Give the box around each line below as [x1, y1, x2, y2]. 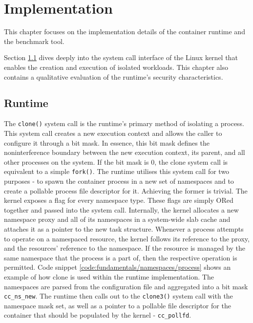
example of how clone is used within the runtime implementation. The [4, 271, 214, 281]
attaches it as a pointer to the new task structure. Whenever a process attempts [4, 223, 244, 234]
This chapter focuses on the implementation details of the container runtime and [4, 26, 245, 37]
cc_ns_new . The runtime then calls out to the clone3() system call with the [4, 291, 233, 301]
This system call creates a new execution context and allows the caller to [4, 128, 222, 138]
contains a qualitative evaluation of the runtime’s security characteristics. [4, 71, 223, 82]
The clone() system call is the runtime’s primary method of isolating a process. [4, 118, 244, 129]
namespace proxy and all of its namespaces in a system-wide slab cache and [4, 214, 231, 224]
